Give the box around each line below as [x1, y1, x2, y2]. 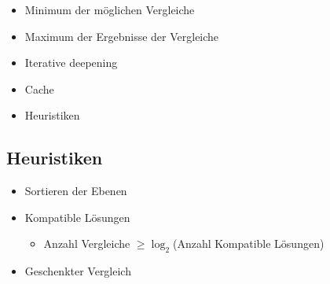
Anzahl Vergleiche [43, 235, 130, 252]
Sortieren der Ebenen [24, 183, 127, 199]
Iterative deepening [24, 54, 118, 71]
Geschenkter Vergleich [24, 263, 131, 279]
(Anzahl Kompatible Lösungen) [172, 235, 324, 252]
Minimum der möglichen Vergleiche [24, 2, 195, 17]
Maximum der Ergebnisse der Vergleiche [24, 28, 219, 44]
